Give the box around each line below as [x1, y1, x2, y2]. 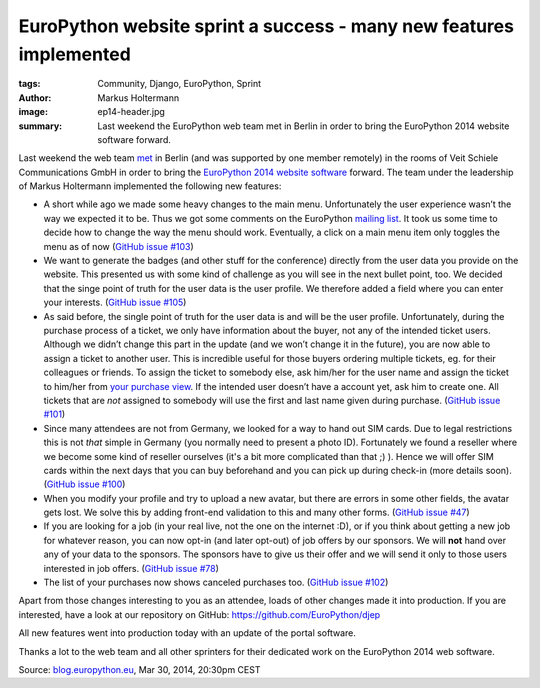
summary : [18, 120, 63, 132]
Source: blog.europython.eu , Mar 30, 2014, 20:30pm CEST [18, 663, 261, 675]
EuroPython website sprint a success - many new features [18, 15, 515, 37]
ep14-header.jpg [97, 106, 165, 118]
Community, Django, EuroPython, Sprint [97, 78, 262, 90]
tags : [18, 78, 41, 90]
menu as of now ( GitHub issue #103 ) [43, 240, 194, 252]
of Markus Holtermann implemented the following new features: [18, 180, 282, 192]
